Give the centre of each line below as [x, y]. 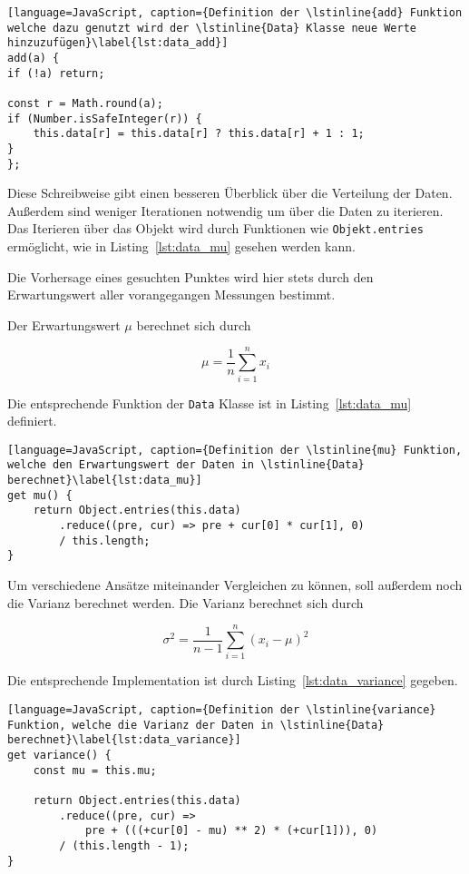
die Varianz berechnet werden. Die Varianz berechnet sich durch [186, 602]
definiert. [32, 421]
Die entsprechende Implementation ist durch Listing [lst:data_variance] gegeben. [233, 680]
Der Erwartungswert [64, 324]
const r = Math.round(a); [85, 103]
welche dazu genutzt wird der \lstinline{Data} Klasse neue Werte [212, 28]
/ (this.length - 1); [124, 845]
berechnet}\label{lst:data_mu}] [105, 481]
